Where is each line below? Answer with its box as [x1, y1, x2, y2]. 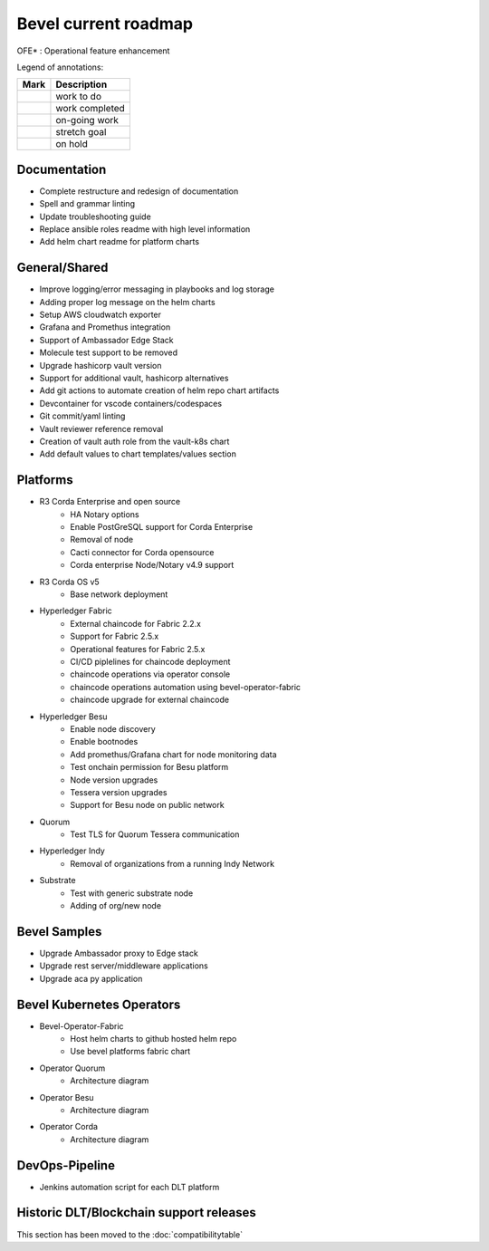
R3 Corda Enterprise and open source [39, 496, 181, 507]
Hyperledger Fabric [39, 605, 112, 616]
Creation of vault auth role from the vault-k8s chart [39, 436, 230, 447]
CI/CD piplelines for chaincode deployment [70, 656, 231, 667]
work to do [55, 91, 101, 103]
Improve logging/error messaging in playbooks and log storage [39, 284, 275, 294]
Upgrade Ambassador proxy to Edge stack [39, 948, 198, 958]
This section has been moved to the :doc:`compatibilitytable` [16, 1228, 244, 1240]
